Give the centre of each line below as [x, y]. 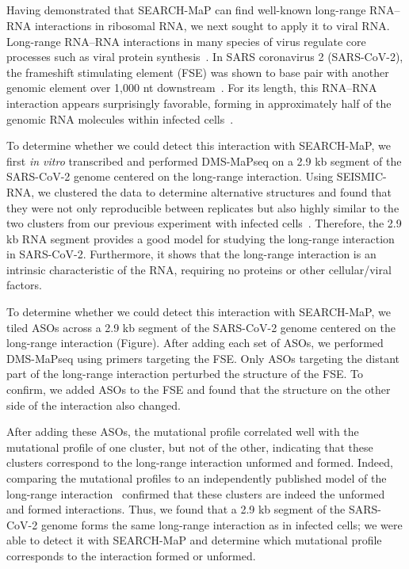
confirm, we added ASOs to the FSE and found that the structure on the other [199, 390]
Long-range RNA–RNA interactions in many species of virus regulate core [186, 41]
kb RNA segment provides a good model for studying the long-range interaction [201, 238]
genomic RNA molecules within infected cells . [120, 118]
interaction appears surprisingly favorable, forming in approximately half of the [199, 103]
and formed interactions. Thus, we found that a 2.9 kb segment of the [176, 509]
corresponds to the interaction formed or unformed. [131, 555]
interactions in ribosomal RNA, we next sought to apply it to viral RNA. [212, 25]
